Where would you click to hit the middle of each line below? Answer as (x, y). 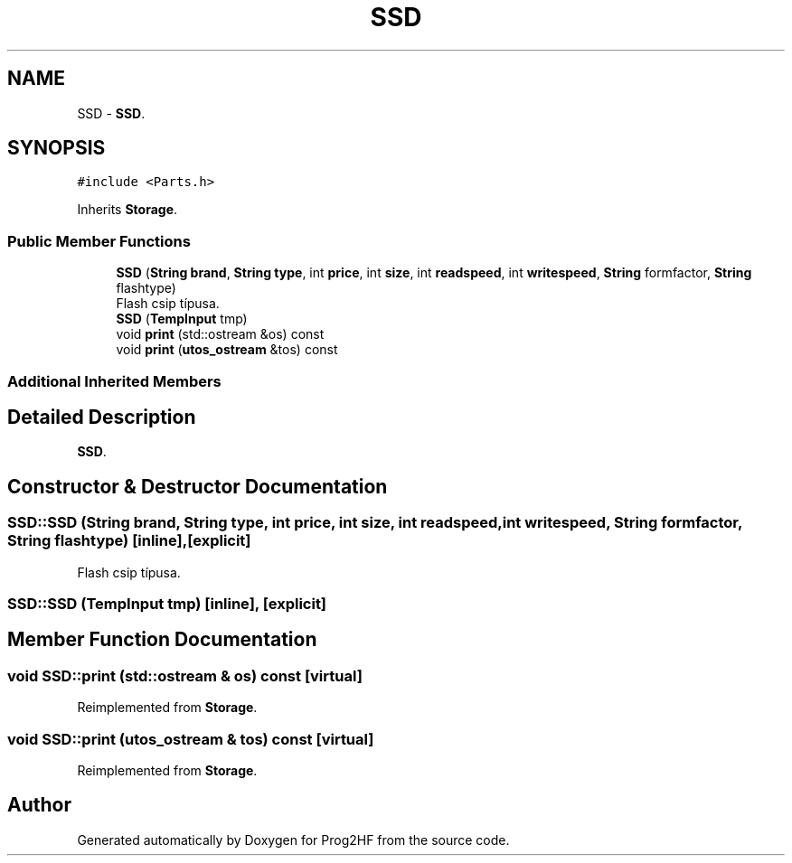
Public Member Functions (99, 241)
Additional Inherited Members (114, 381)
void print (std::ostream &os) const (220, 334)
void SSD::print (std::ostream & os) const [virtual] (185, 675)
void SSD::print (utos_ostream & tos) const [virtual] (191, 739)
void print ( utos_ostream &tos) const (227, 350)
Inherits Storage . (127, 210)
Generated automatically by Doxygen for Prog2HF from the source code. (293, 840)
